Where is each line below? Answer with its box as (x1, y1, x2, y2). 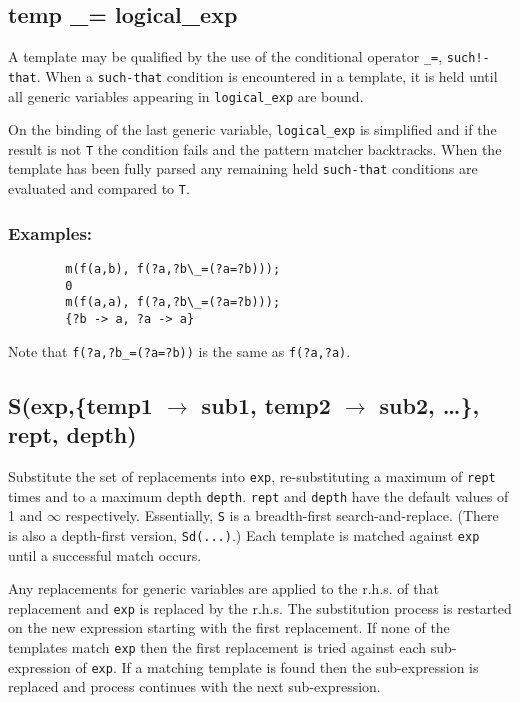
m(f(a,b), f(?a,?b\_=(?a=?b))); (65, 262, 281, 277)
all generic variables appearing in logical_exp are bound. (8, 85, 364, 106)
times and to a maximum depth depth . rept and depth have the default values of (8, 485, 509, 506)
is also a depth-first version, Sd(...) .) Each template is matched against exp (8, 524, 480, 545)
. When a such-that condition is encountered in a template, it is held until (36, 65, 498, 86)
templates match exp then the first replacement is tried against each (8, 636, 427, 657)
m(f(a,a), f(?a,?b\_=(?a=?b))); (65, 295, 281, 310)
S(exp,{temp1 (8, 389, 153, 420)
